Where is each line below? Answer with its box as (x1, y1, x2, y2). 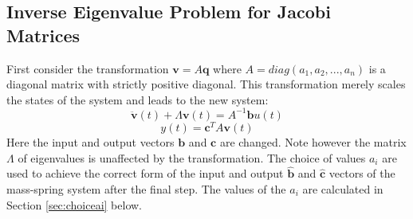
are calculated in (302, 180, 383, 197)
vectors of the (328, 165, 395, 182)
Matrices (6, 22, 81, 47)
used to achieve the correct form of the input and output (6, 165, 284, 182)
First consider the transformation (6, 60, 169, 76)
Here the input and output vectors (6, 133, 175, 150)
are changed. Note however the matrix (219, 133, 407, 150)
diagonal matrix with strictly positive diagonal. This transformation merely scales (6, 76, 406, 92)
